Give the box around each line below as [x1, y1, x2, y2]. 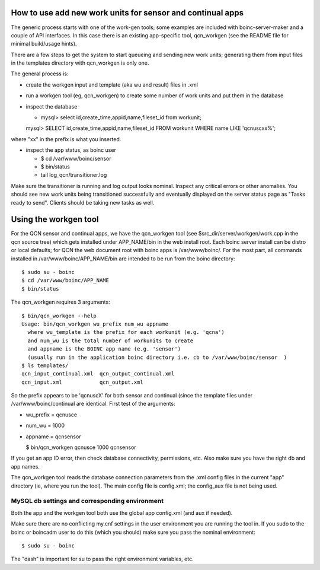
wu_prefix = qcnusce [25, 411, 77, 418]
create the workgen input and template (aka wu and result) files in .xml [25, 81, 199, 88]
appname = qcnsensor [25, 433, 81, 440]
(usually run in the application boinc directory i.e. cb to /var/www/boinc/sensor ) [27, 354, 287, 361]
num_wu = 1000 [25, 422, 65, 429]
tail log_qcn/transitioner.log [40, 171, 107, 179]
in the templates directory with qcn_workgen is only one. [11, 59, 149, 66]
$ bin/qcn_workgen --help [21, 312, 97, 319]
